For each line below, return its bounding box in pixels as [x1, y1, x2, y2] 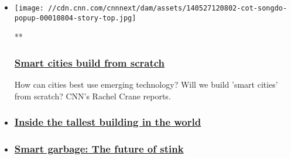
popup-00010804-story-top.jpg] [14, 13, 136, 22]
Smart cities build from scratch [14, 55, 165, 70]
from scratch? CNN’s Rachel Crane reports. [14, 89, 171, 102]
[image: [14, 4, 44, 12]
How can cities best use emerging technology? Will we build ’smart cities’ [14, 78, 278, 91]
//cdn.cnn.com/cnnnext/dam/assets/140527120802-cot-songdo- [48, 4, 287, 12]
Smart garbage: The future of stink [14, 141, 184, 156]
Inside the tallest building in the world [14, 115, 201, 129]
